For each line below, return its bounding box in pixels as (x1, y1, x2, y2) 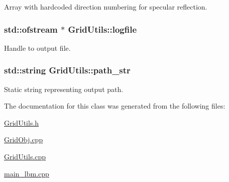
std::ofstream (4, 23, 58, 35)
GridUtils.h (4, 117, 39, 128)
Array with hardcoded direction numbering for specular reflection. (4, 2, 207, 12)
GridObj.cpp (4, 134, 43, 145)
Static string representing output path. (4, 83, 124, 94)
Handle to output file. (4, 42, 71, 53)
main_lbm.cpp (4, 168, 49, 178)
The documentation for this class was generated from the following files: (4, 101, 225, 111)
